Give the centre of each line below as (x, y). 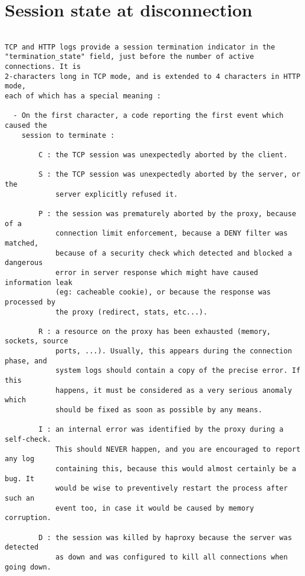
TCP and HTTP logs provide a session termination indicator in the (140, 47)
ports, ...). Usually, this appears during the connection (173, 351)
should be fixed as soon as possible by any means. (159, 410)
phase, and (26, 361)
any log (20, 459)
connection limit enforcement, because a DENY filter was (171, 234)
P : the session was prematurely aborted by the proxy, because (167, 213)
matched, (22, 243)
